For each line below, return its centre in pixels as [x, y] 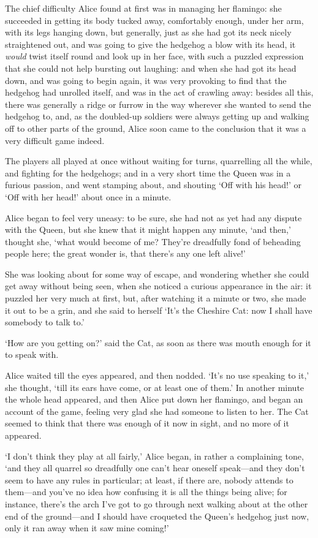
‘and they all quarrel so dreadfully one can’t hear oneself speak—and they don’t [155, 468]
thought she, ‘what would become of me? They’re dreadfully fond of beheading [153, 241]
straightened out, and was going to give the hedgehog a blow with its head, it [150, 44]
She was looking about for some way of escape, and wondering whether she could [157, 274]
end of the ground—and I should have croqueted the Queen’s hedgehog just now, [157, 516]
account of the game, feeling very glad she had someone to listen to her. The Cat [157, 411]
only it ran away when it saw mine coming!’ [87, 528]
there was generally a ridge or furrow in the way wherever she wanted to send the [158, 104]
